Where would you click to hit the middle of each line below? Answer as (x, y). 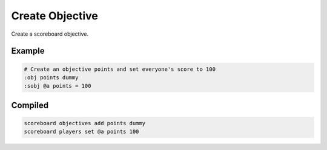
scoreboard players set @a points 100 (81, 132)
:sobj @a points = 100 (58, 86)
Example (28, 51)
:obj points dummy (51, 77)
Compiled (30, 105)
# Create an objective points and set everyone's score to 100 (120, 69)
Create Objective (54, 16)
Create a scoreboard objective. (50, 34)
